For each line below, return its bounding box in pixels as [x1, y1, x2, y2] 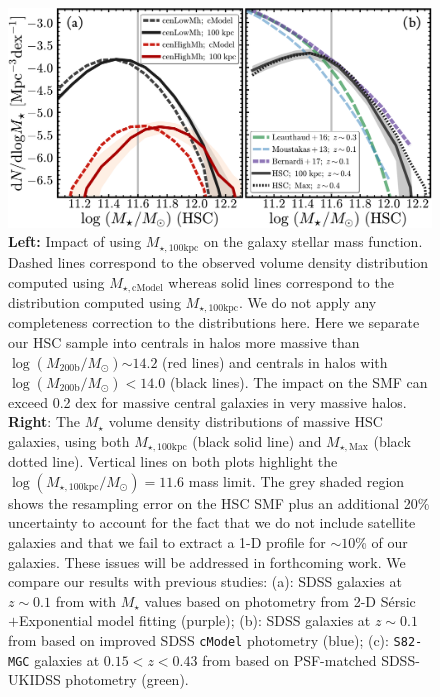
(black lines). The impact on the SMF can [169, 371, 428, 392]
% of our [355, 532, 408, 553]
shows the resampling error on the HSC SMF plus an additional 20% [8, 492, 430, 513]
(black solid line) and [192, 430, 322, 451]
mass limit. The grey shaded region [188, 470, 405, 491]
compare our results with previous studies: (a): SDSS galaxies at [8, 571, 402, 592]
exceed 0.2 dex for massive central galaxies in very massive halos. [8, 391, 407, 412]
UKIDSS [8, 669, 61, 690]
